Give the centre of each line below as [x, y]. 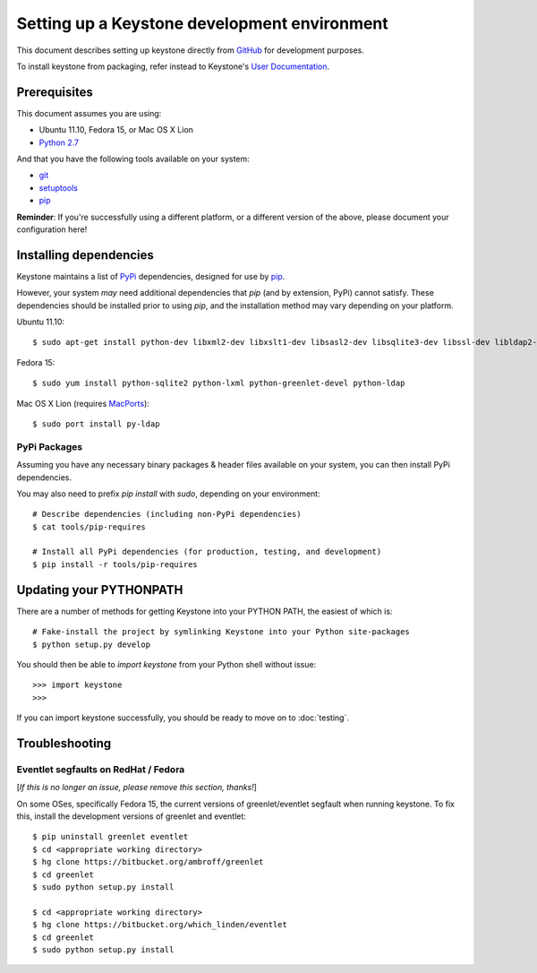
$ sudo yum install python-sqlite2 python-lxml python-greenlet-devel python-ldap [219, 383]
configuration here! [52, 229]
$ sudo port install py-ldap [96, 424]
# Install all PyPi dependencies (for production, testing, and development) [207, 552]
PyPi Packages [50, 446]
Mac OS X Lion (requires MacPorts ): [83, 403]
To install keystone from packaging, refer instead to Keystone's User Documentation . [173, 66]
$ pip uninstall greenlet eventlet [111, 837]
